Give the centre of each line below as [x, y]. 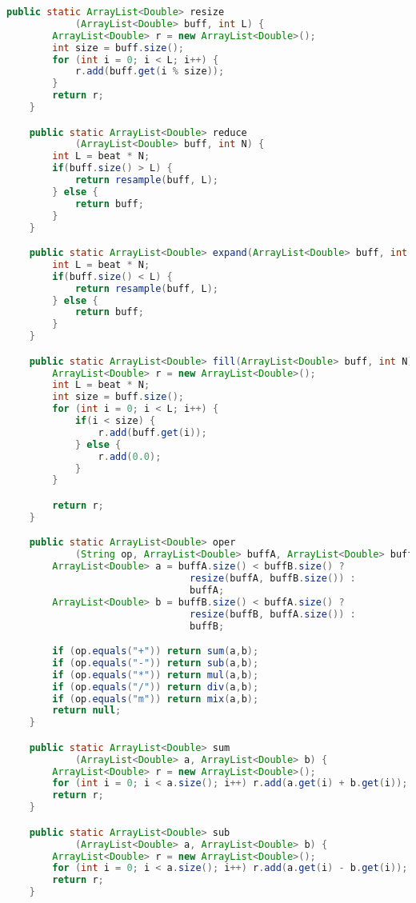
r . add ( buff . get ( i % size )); [150, 72]
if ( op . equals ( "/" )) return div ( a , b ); [156, 687]
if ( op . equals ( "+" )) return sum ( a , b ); [156, 651]
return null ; [87, 711]
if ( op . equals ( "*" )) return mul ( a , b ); [156, 675]
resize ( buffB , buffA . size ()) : [273, 614]
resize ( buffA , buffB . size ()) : [273, 579]
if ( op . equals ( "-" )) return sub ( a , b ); [156, 663]
